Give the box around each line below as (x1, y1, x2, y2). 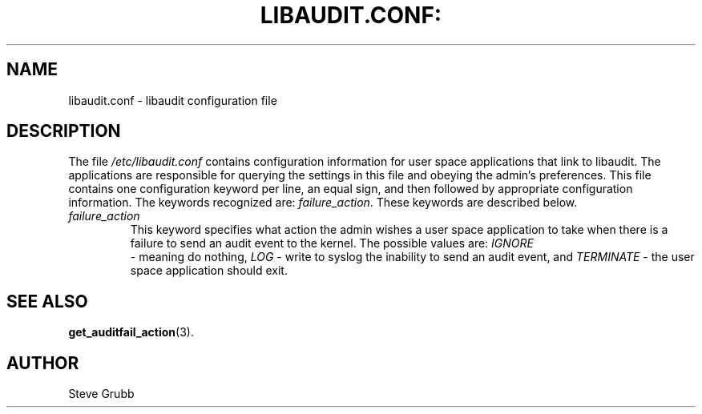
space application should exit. (130, 263, 288, 278)
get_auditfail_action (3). (68, 325, 194, 340)
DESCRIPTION (6, 121, 121, 142)
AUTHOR (6, 352, 79, 373)
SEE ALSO (6, 291, 88, 312)
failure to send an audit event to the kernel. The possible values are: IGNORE (130, 236, 534, 251)
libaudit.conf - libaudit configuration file (68, 93, 277, 107)
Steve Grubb (68, 387, 135, 401)
